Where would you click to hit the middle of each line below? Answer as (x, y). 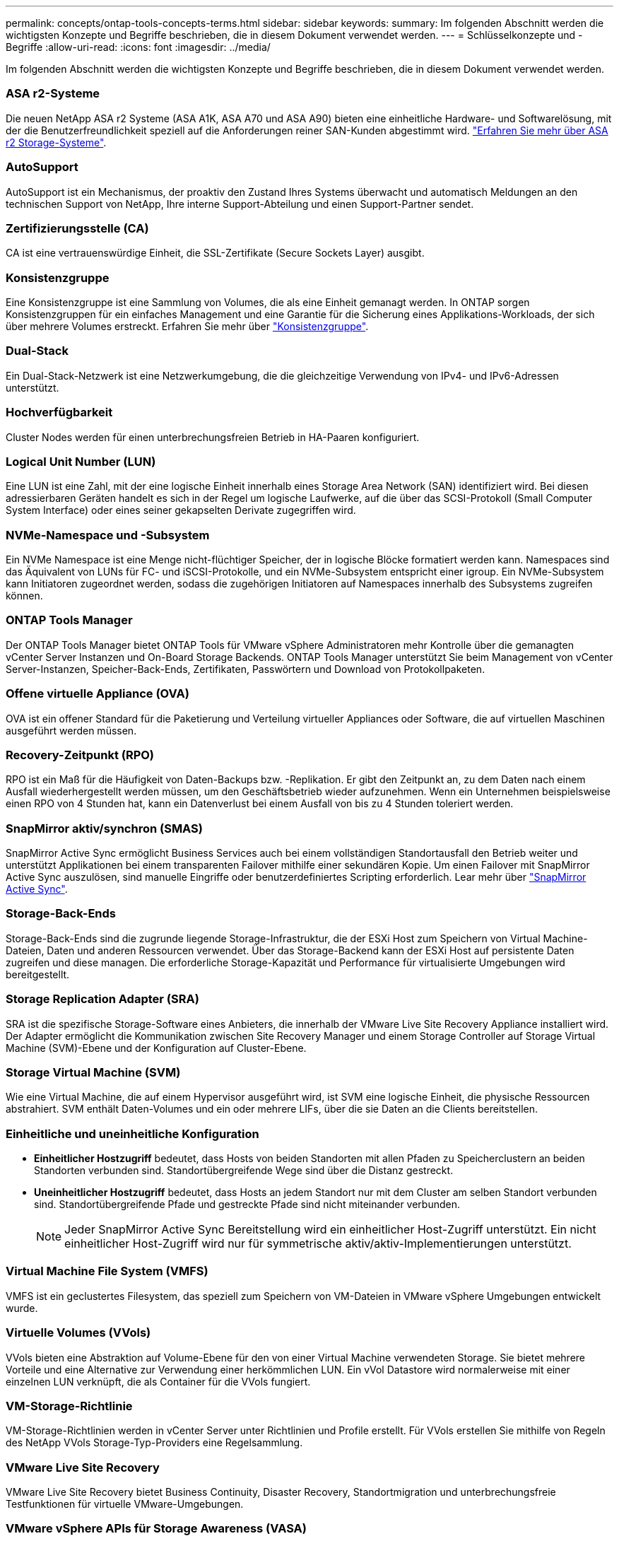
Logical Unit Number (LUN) (81, 461)
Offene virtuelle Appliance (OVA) (98, 694)
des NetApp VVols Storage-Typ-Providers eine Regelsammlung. (154, 1443)
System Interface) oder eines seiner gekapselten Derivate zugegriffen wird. (181, 510)
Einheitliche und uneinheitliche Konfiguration (132, 1133)
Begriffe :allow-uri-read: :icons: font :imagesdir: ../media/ (138, 47)
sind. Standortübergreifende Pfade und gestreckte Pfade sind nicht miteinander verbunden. (247, 1204)
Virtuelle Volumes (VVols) (78, 1333)
